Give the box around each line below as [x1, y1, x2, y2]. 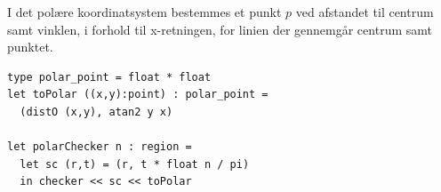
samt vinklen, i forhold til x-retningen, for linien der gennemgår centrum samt [7, 20, 432, 38]
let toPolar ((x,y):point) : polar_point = [7, 88, 269, 101]
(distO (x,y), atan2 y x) [20, 105, 173, 118]
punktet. [7, 37, 53, 56]
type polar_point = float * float [7, 70, 212, 84]
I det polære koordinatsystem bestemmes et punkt [7, 3, 282, 20]
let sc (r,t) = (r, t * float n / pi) [20, 157, 250, 171]
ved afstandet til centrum [295, 3, 434, 20]
